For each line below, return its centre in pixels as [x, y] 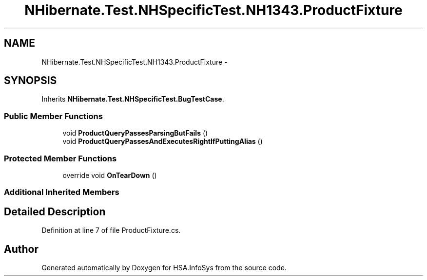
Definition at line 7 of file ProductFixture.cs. [111, 230]
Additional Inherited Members [62, 192]
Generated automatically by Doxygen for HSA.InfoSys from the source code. [164, 268]
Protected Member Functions [60, 158]
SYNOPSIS [30, 81]
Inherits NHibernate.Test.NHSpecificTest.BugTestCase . [133, 99]
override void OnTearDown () [110, 175]
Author [21, 249]
